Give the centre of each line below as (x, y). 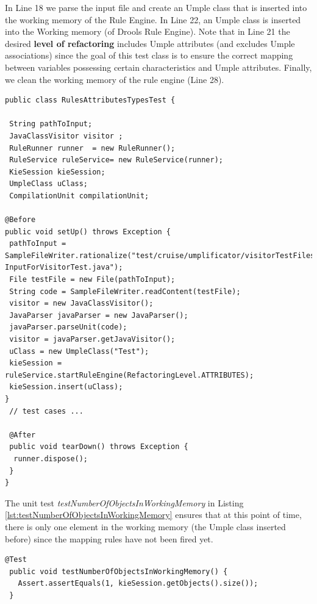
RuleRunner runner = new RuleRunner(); (92, 148)
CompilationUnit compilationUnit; (79, 196)
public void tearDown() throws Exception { (99, 447)
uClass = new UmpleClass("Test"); (79, 351)
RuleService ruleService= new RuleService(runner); (116, 160)
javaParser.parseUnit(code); (68, 327)
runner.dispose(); (51, 458)
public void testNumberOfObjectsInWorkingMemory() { (119, 571)
